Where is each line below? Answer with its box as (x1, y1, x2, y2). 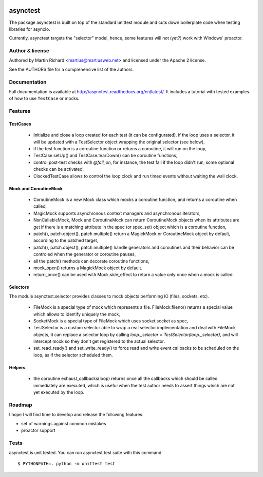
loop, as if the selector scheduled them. (33, 352, 113, 358)
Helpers (9, 364, 26, 370)
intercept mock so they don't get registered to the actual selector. (33, 338, 165, 344)
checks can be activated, (33, 166, 84, 172)
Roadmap (9, 401, 33, 408)
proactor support (21, 427, 56, 433)
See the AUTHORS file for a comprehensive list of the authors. (9, 66, 134, 72)
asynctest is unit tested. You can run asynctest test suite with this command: (9, 450, 163, 456)
